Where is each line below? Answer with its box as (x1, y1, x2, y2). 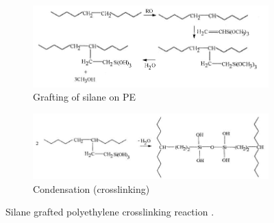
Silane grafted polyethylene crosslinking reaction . (5, 205, 214, 219)
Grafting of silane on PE (33, 90, 136, 104)
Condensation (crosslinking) (33, 181, 150, 196)
